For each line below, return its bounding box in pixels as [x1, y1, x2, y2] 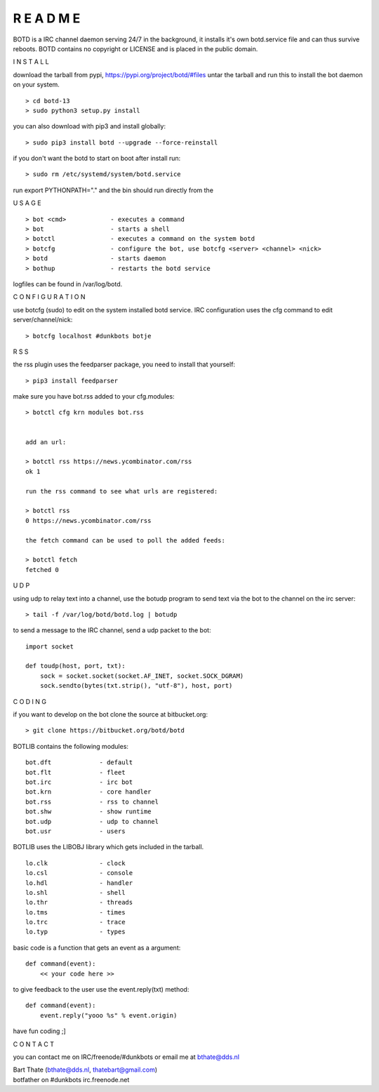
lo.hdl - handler [25, 879, 133, 887]
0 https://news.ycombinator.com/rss [25, 517, 152, 524]
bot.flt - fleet [25, 768, 126, 776]
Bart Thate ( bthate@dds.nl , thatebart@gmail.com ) [13, 1065, 158, 1074]
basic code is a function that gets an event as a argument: [13, 943, 181, 952]
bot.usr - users [25, 827, 126, 835]
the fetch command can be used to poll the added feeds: [25, 536, 226, 544]
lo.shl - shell [25, 888, 126, 896]
